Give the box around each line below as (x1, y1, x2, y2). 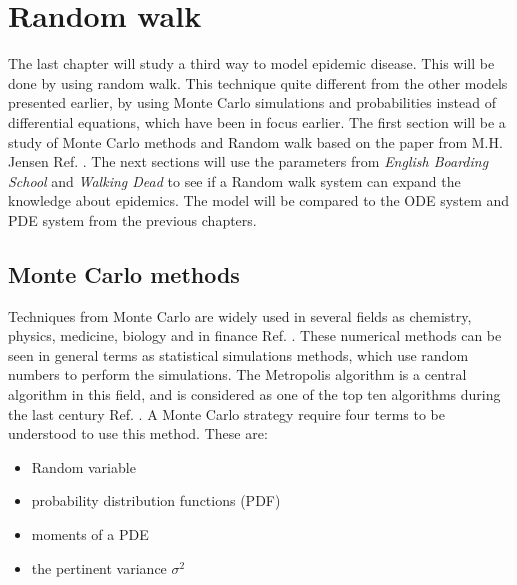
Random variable (31, 456, 136, 477)
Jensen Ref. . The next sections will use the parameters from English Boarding (8, 151, 489, 172)
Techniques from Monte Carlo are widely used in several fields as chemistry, (8, 305, 472, 326)
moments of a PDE (31, 524, 149, 545)
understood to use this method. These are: (8, 423, 268, 444)
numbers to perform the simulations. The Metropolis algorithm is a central (8, 364, 467, 385)
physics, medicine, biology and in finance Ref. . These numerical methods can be (8, 325, 502, 346)
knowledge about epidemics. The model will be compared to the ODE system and (8, 190, 510, 211)
